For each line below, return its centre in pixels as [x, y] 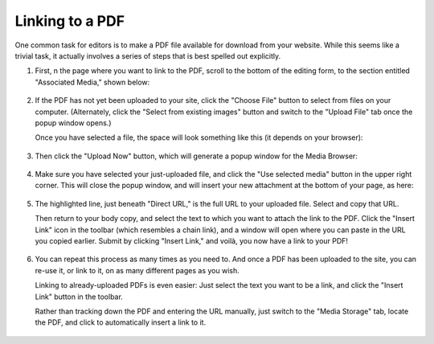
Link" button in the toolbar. [79, 297]
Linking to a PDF [70, 21]
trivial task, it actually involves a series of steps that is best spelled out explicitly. [148, 55]
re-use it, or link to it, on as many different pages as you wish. [137, 270]
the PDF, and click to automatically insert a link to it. [121, 322]
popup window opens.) [73, 123]
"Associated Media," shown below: [92, 82]
